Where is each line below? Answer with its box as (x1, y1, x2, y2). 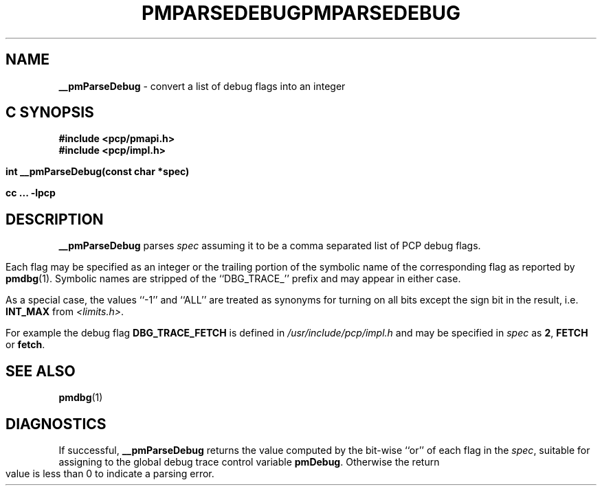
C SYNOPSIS (5, 104, 94, 122)
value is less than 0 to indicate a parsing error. (5, 467, 214, 479)
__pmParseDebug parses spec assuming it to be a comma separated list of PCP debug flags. (58, 240, 481, 252)
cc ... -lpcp (5, 187, 56, 199)
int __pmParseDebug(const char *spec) (5, 165, 190, 178)
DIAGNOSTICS (5, 415, 107, 433)
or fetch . (5, 339, 45, 351)
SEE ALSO (5, 362, 76, 380)
